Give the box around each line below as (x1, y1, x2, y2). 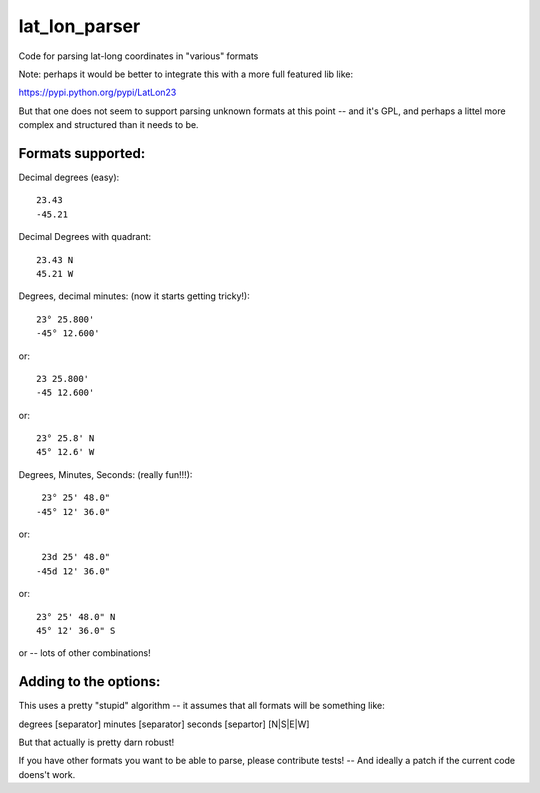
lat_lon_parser (18, 15, 141, 37)
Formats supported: (18, 145, 146, 162)
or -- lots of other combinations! (18, 647, 151, 659)
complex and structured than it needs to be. (18, 119, 199, 131)
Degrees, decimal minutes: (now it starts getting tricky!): (18, 290, 250, 302)
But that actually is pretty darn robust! (18, 736, 175, 749)
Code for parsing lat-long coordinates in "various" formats (18, 50, 259, 62)
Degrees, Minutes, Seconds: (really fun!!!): (18, 468, 193, 480)
